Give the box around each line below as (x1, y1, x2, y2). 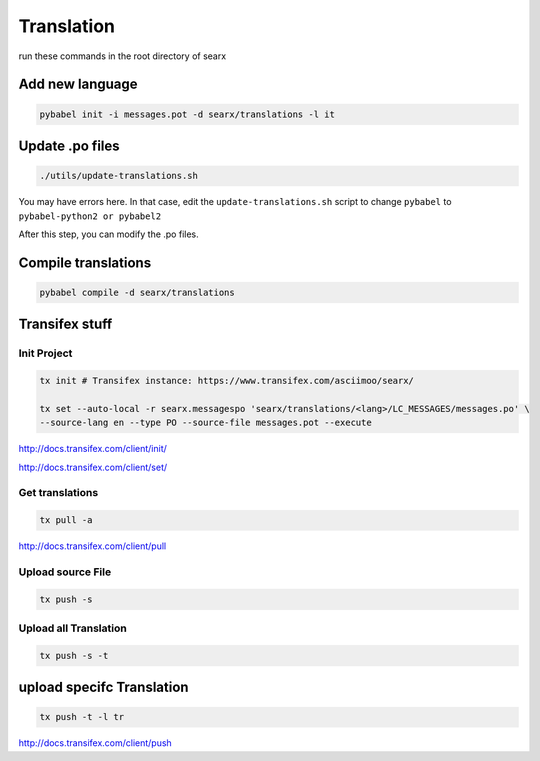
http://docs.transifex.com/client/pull (18, 540, 167, 552)
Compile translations (18, 254, 152, 271)
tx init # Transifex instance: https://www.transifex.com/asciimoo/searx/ (39, 375, 415, 387)
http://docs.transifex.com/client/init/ (18, 443, 167, 455)
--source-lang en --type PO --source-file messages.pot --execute (39, 417, 372, 429)
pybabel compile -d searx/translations (39, 286, 235, 298)
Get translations (18, 486, 99, 500)
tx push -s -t (39, 650, 109, 661)
